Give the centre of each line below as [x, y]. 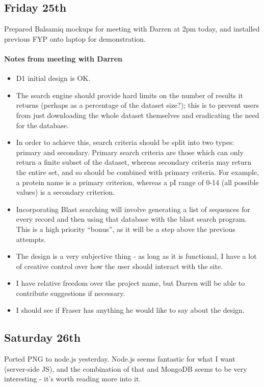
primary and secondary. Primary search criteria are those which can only [130, 152]
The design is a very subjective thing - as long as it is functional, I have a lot [136, 256]
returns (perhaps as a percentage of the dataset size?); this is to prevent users [137, 105]
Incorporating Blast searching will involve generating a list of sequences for [133, 209]
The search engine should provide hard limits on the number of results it [129, 95]
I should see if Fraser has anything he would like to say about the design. [130, 310]
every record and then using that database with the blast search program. [131, 219]
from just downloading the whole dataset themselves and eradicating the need [138, 115]
